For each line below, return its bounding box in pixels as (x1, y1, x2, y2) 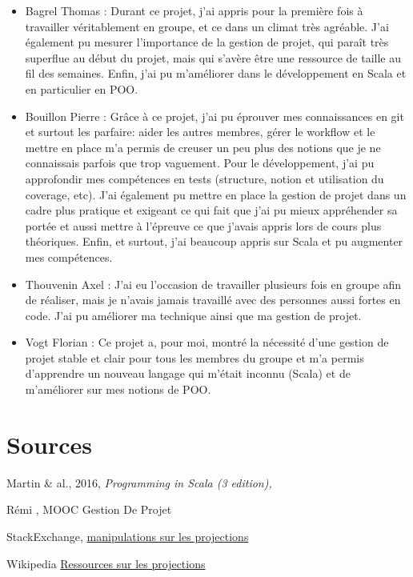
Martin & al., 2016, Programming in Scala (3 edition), (6, 474, 272, 491)
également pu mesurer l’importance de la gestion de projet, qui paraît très (25, 34, 389, 50)
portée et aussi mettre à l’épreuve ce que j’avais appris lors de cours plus (25, 217, 382, 234)
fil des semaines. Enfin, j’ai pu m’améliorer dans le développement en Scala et (25, 65, 407, 82)
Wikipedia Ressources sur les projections (6, 555, 206, 571)
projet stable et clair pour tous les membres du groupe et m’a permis (25, 349, 364, 366)
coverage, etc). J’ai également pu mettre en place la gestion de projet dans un (25, 186, 407, 202)
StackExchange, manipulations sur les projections (6, 527, 249, 544)
